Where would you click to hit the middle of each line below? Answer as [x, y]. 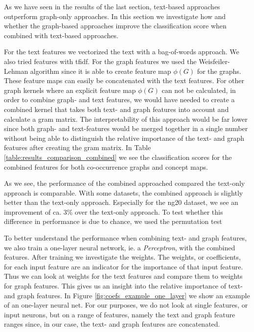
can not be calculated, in [199, 90]
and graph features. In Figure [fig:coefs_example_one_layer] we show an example [127, 295]
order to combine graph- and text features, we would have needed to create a [119, 100]
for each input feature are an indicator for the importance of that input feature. [124, 266]
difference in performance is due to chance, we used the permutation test [113, 221]
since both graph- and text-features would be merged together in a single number [126, 128]
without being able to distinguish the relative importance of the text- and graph [124, 138]
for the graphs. [219, 71]
